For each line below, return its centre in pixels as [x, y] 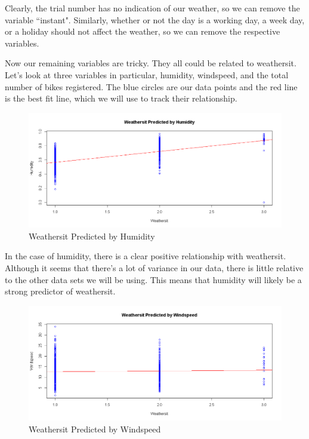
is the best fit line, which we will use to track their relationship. [121, 98]
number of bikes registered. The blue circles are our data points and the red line [151, 86]
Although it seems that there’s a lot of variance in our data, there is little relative [154, 268]
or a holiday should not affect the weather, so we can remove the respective [143, 31]
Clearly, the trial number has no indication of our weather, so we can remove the [152, 8]
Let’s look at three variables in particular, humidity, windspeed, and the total [147, 74]
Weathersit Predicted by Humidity [92, 236]
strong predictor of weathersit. [60, 291]
